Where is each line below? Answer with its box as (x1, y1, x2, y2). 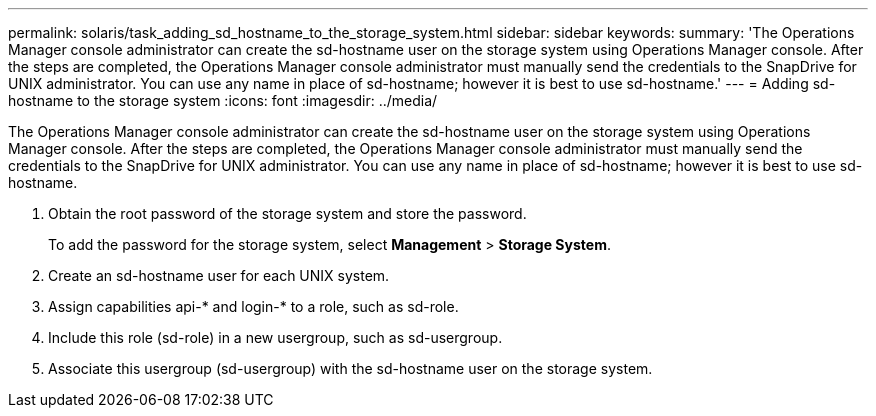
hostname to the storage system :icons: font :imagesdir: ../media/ (8, 92, 438, 109)
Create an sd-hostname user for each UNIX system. (48, 267, 390, 284)
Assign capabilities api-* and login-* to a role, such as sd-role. (48, 298, 459, 315)
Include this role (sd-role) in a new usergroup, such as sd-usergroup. (48, 329, 503, 346)
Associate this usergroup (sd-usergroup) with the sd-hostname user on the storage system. (48, 360, 653, 377)
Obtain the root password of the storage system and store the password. (48, 205, 527, 222)
